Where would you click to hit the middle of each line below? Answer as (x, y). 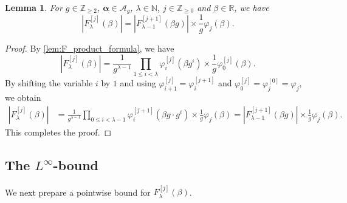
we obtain (23, 98)
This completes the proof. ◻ (58, 132)
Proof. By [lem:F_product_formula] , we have (90, 48)
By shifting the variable (49, 83)
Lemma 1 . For (34, 7)
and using (138, 83)
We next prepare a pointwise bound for (78, 192)
